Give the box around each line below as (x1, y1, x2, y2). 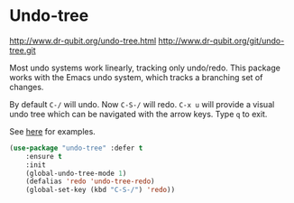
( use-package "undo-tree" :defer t (9, 143, 143, 152)
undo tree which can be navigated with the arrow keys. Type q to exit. (9, 108, 268, 119)
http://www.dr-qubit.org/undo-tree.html (9, 35, 157, 46)
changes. (9, 81, 44, 92)
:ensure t (25, 152, 63, 161)
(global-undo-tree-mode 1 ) (25, 169, 127, 178)
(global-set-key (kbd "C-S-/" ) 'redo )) (25, 186, 176, 195)
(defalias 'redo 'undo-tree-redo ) (25, 177, 155, 186)
